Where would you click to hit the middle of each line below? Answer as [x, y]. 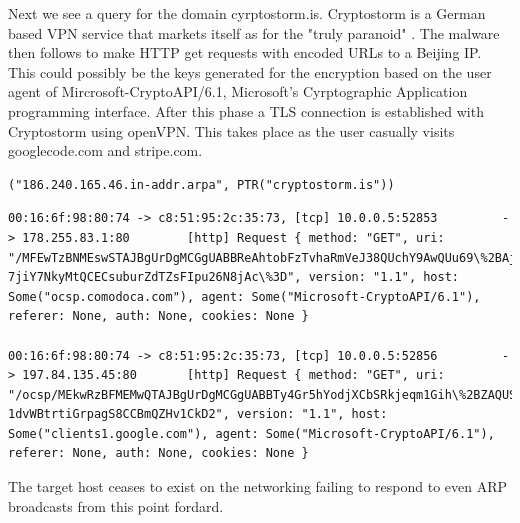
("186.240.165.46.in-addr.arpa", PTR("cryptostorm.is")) [201, 184]
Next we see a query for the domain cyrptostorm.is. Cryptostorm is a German [247, 13]
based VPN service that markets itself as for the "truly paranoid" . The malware [254, 32]
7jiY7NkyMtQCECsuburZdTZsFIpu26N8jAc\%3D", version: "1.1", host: [234, 277]
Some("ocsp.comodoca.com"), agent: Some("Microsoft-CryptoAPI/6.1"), [244, 296]
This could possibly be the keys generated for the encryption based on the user [250, 71]
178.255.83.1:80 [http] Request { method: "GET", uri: [233, 237]
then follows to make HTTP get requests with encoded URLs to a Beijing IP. [245, 52]
